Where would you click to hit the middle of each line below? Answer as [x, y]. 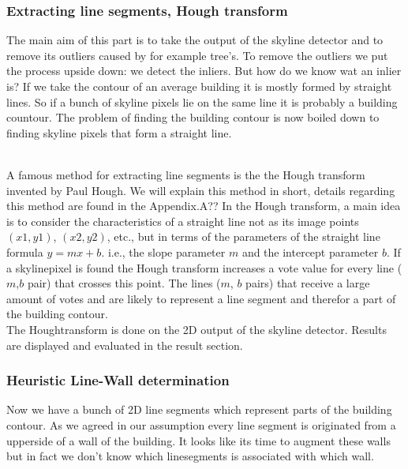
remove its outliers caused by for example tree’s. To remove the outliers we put [197, 55]
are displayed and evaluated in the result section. [125, 345]
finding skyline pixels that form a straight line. [119, 132]
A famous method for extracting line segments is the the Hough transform [186, 174]
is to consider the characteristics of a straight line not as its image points [183, 221]
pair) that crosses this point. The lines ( [124, 283]
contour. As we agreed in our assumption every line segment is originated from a [201, 424]
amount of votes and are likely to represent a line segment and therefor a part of [201, 298]
